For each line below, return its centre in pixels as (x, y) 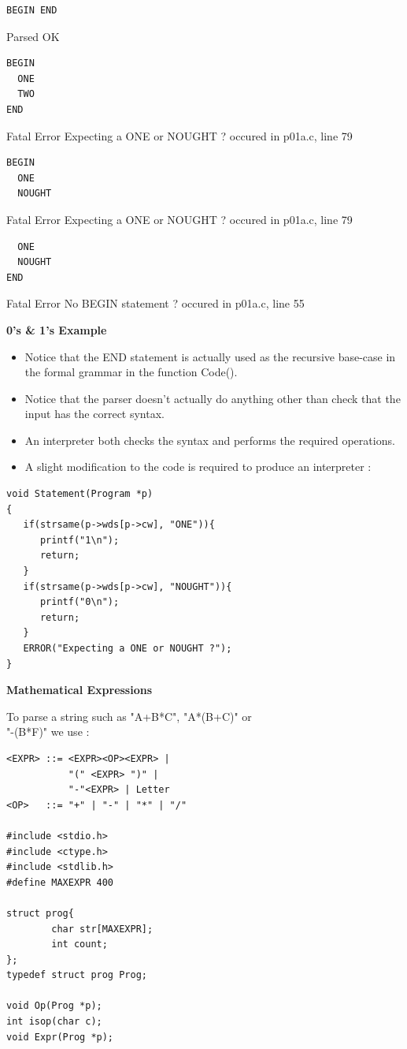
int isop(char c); (54, 1022)
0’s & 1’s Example (57, 329)
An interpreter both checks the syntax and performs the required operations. (210, 440)
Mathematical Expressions (80, 690)
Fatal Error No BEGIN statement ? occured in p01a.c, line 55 (155, 303)
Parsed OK (33, 36)
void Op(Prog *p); (54, 1006)
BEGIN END (32, 10)
